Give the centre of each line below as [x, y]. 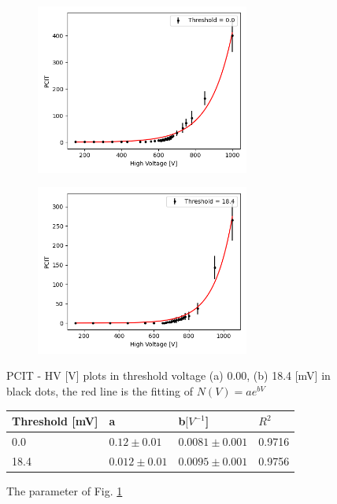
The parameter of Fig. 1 [65, 490]
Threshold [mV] [55, 421]
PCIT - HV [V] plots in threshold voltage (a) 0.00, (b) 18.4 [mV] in [168, 375]
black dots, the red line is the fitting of [100, 391]
